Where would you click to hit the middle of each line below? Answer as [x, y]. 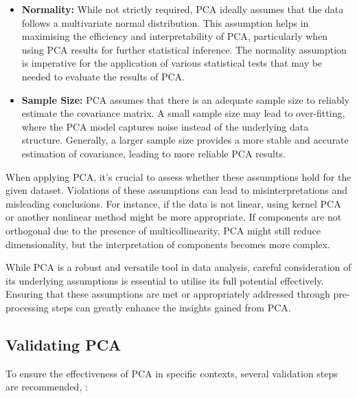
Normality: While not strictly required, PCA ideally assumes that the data [183, 9]
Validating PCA [64, 344]
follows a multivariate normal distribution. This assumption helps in [165, 22]
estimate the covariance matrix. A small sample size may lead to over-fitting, [183, 113]
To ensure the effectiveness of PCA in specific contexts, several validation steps [172, 373]
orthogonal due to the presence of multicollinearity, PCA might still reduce [163, 230]
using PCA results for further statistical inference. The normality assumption [184, 49]
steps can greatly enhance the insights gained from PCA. [171, 307]
